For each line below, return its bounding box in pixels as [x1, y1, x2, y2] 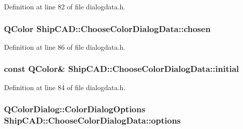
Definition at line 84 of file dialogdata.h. [4, 82, 126, 92]
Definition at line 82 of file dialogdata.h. [4, 1, 126, 11]
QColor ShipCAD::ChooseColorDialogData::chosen [4, 22, 211, 34]
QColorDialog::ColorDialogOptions [4, 103, 146, 115]
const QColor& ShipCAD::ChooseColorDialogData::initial [4, 63, 239, 75]
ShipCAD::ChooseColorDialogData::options [4, 114, 181, 127]
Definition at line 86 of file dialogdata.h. [4, 41, 126, 52]
